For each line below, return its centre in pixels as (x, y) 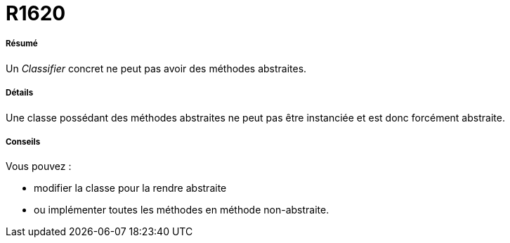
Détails (20, 93)
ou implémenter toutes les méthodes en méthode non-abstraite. (182, 210)
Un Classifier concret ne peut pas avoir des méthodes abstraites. (156, 68)
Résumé (22, 44)
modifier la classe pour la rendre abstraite (130, 188)
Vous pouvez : (39, 166)
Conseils (23, 142)
